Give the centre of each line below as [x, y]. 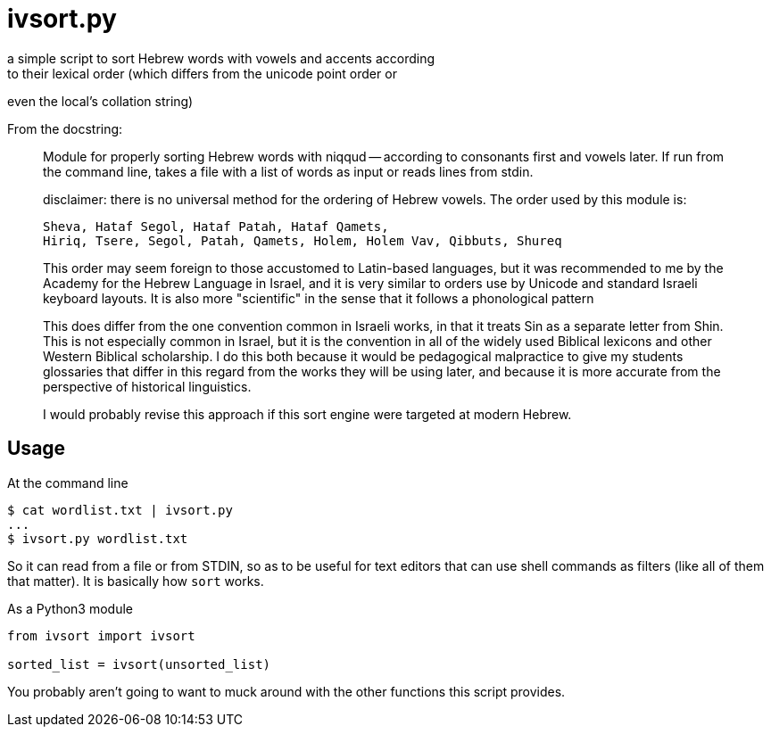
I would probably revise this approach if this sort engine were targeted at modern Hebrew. [307, 414]
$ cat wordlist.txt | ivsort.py [120, 510]
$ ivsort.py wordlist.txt [98, 538]
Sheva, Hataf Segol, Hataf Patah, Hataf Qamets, [216, 226]
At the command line [68, 482]
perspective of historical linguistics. [147, 386]
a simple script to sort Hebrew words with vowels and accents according [221, 58]
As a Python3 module [70, 608]
